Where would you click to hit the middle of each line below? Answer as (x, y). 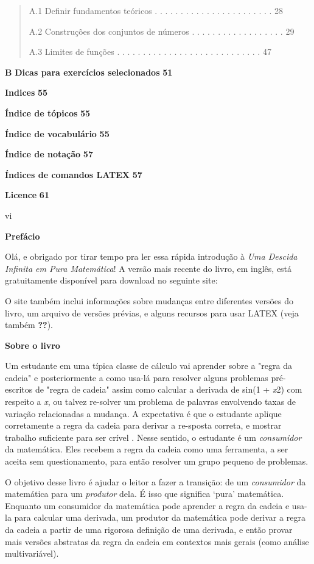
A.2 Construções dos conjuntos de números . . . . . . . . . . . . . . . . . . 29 (162, 31)
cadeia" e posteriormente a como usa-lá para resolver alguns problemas (137, 377)
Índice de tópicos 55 (48, 112)
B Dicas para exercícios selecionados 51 (89, 72)
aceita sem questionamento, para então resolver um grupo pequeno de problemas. (157, 461)
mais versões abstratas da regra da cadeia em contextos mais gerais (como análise (157, 541)
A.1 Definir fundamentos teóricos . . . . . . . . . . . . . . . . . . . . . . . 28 (156, 10)
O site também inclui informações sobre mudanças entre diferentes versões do (149, 300)
